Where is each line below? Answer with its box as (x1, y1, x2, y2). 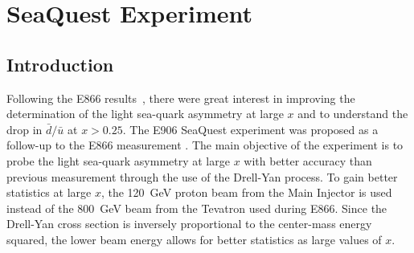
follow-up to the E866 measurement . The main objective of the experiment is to (6, 137, 404, 153)
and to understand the (297, 105, 408, 122)
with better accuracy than (244, 152, 372, 169)
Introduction (6, 51, 114, 76)
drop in (6, 120, 43, 137)
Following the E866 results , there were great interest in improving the (6, 89, 355, 106)
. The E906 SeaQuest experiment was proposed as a (122, 120, 379, 137)
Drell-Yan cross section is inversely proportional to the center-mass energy (6, 215, 372, 232)
